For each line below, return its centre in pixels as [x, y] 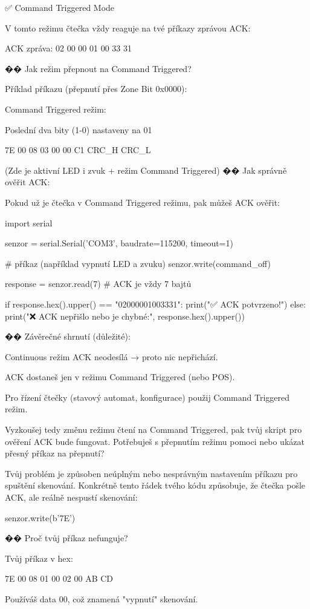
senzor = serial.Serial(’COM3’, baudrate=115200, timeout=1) [119, 243]
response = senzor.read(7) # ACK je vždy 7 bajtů [98, 284]
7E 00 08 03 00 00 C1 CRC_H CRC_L [78, 150]
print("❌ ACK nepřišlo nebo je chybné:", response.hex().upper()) [125, 316]
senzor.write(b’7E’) [40, 517]
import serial [29, 222]
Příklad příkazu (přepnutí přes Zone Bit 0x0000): [96, 89]
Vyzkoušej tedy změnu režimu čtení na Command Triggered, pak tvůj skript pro [153, 430]
